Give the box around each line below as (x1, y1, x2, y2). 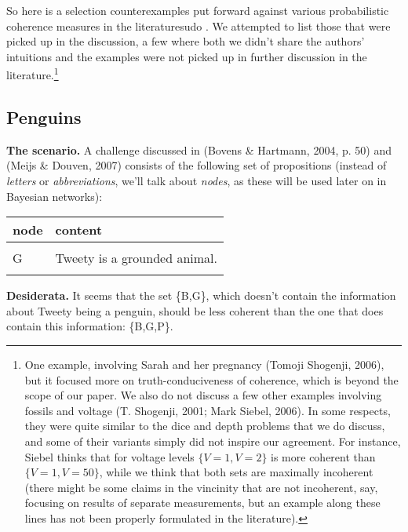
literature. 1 (6, 64, 59, 83)
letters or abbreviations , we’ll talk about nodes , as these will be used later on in (6, 173, 387, 189)
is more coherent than (271, 448, 376, 465)
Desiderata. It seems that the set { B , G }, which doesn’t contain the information (6, 287, 396, 304)
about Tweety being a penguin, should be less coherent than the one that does (6, 302, 384, 319)
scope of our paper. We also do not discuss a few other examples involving (24, 387, 382, 403)
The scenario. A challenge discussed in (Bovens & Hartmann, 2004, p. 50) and (6, 141, 392, 158)
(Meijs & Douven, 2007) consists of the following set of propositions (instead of (6, 157, 387, 173)
